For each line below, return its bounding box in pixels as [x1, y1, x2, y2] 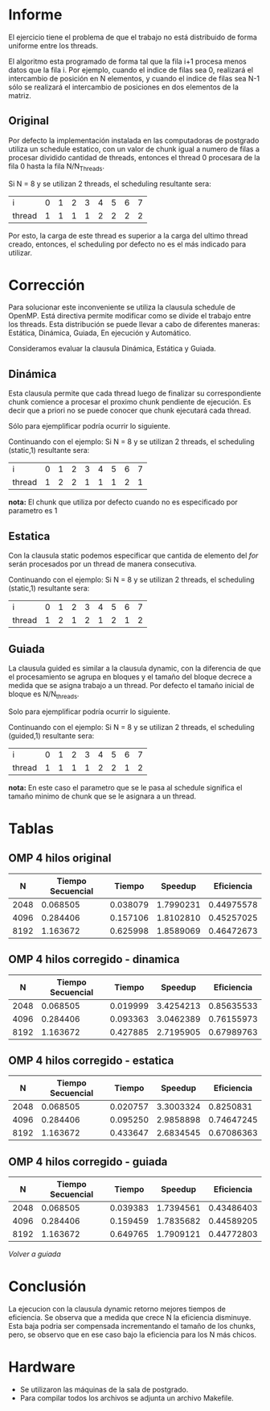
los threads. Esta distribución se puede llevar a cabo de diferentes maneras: [8, 320, 260, 330]
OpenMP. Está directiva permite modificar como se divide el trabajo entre [8, 311, 252, 321]
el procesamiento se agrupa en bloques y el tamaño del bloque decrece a [8, 671, 252, 682]
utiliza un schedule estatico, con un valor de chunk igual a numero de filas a [8, 143, 260, 154]
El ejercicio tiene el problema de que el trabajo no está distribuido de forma [8, 32, 257, 42]
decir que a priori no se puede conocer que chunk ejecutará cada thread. [8, 405, 252, 416]
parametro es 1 [8, 506, 58, 516]
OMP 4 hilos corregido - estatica [8, 1053, 174, 1067]
